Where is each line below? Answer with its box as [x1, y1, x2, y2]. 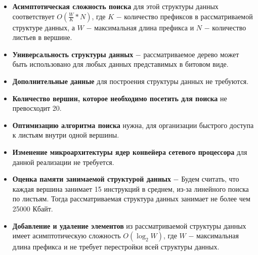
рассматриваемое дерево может [143, 49, 239, 59]
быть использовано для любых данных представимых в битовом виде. [12, 59, 229, 69]
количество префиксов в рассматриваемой [124, 11, 253, 21]
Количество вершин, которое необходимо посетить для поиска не [12, 93, 227, 103]
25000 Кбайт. [12, 203, 53, 214]
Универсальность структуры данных [12, 49, 134, 59]
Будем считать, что [181, 174, 239, 184]
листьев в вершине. [12, 32, 72, 42]
